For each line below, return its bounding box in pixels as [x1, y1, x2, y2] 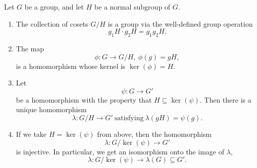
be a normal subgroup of [94, 2, 171, 12]
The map [16, 43, 44, 53]
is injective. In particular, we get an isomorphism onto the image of [16, 146, 224, 156]
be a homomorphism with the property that [16, 94, 152, 105]
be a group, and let [24, 2, 84, 12]
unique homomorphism [16, 104, 87, 115]
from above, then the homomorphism [97, 128, 212, 139]
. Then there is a [199, 94, 251, 105]
